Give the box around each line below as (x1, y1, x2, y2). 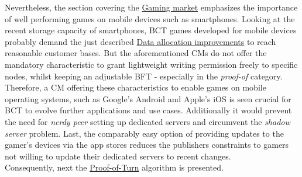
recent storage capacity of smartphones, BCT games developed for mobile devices (5, 24, 297, 36)
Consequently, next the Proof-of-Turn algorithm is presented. (5, 161, 224, 173)
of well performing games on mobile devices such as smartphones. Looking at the (5, 12, 295, 25)
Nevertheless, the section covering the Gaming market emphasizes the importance (5, 1, 298, 13)
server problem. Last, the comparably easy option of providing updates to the (5, 127, 284, 139)
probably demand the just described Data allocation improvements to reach (5, 35, 276, 47)
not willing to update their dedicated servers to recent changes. (5, 150, 231, 162)
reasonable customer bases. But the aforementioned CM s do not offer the (5, 47, 267, 59)
